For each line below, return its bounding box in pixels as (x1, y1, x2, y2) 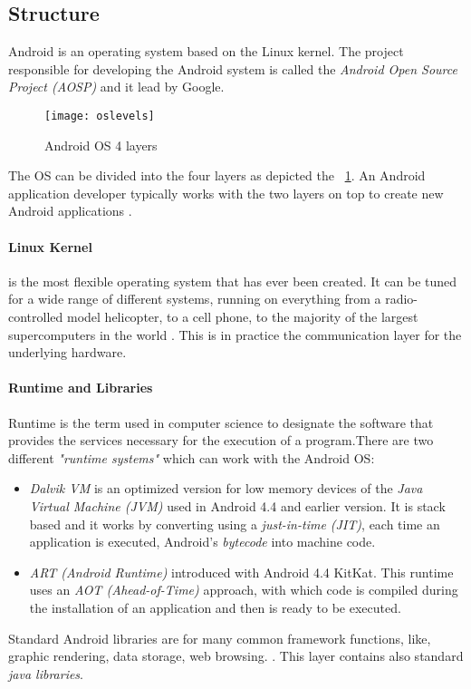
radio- (385, 289, 418, 308)
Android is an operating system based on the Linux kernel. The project (8, 42, 404, 61)
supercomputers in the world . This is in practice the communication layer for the (8, 325, 462, 344)
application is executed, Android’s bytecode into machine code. (29, 532, 376, 551)
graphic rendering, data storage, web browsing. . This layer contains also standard (8, 646, 464, 665)
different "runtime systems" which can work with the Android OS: (8, 448, 375, 467)
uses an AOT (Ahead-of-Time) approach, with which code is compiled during (29, 580, 458, 599)
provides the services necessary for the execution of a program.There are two (8, 431, 434, 450)
